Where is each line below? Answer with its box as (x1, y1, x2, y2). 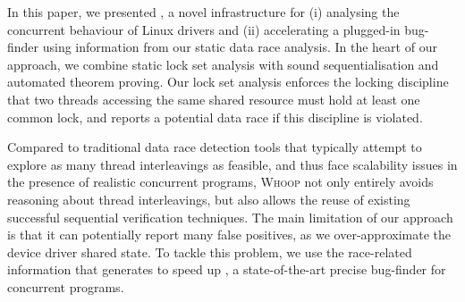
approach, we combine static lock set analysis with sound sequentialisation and (7, 55, 439, 73)
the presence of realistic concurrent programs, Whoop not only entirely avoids (7, 172, 434, 191)
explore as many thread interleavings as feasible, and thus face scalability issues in (7, 155, 458, 173)
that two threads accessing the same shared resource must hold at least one (7, 89, 420, 108)
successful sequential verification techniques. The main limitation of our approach (7, 207, 453, 226)
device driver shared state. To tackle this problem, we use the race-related (7, 242, 412, 261)
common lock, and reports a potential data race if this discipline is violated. (7, 107, 423, 126)
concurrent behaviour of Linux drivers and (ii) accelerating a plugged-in (7, 20, 401, 38)
